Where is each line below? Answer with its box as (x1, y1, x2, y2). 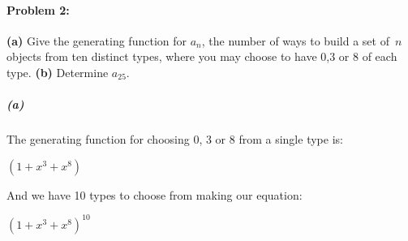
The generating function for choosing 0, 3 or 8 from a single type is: (6, 131, 343, 148)
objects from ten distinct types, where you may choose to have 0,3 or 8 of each (6, 48, 397, 65)
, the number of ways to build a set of (201, 32, 389, 49)
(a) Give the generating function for (6, 32, 187, 49)
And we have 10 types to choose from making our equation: (6, 186, 303, 203)
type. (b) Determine (6, 63, 109, 80)
